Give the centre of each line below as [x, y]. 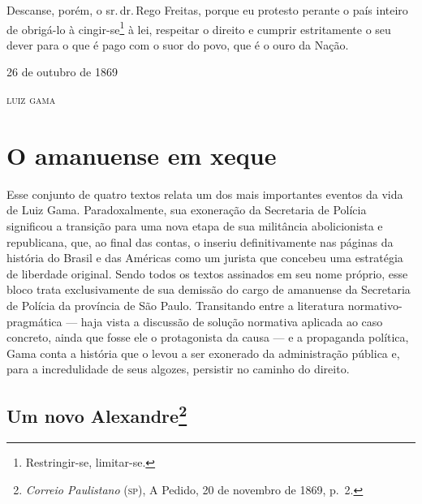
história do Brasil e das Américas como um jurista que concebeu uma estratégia [205, 258]
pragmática [34, 321]
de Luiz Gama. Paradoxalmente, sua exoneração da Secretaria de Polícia [187, 210]
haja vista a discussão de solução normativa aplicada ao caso [232, 321]
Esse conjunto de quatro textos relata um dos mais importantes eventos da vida [205, 194]
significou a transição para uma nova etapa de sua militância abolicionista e [195, 225]
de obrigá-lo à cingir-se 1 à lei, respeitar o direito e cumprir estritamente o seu [199, 28]
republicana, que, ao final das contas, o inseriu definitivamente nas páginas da [200, 241]
